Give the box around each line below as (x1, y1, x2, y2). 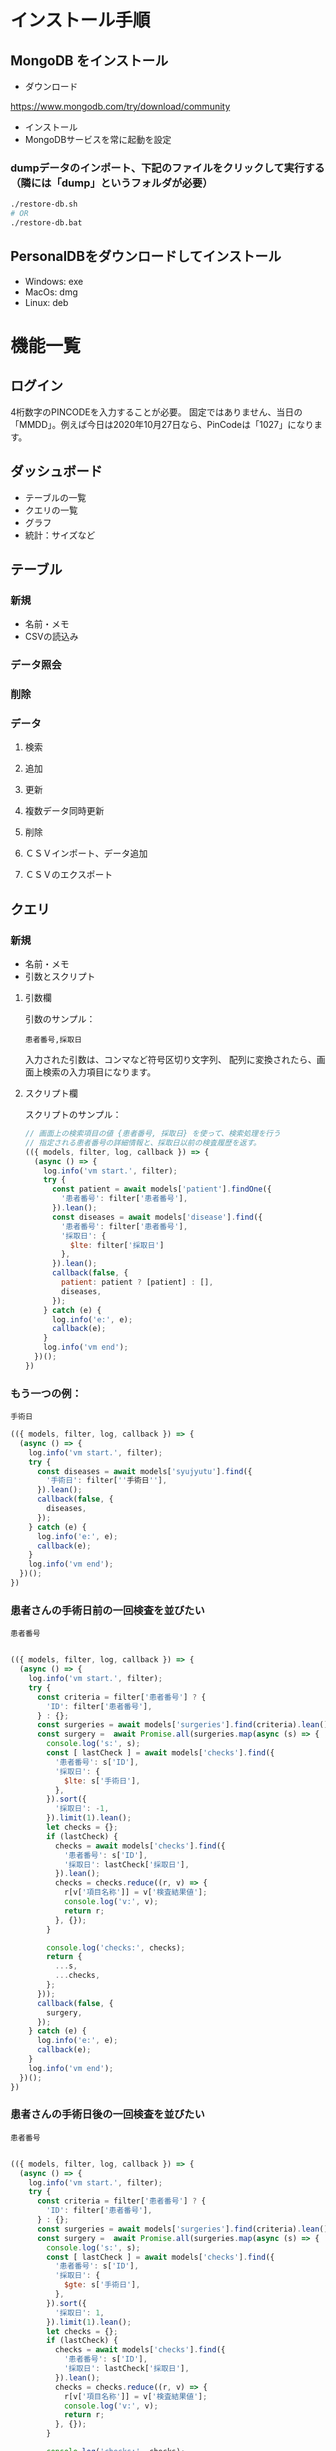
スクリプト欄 (24, 1087, 78, 1100)
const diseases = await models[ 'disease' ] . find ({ (51, 1212, 263, 1222)
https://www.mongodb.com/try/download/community (10, 101, 231, 112)
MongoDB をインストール (10, 52, 169, 69)
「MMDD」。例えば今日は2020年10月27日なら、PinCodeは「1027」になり (10, 418, 315, 430)
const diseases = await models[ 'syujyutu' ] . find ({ (36, 1466, 253, 1476)
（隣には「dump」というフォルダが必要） (10, 176, 213, 190)
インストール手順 (10, 9, 151, 32)
